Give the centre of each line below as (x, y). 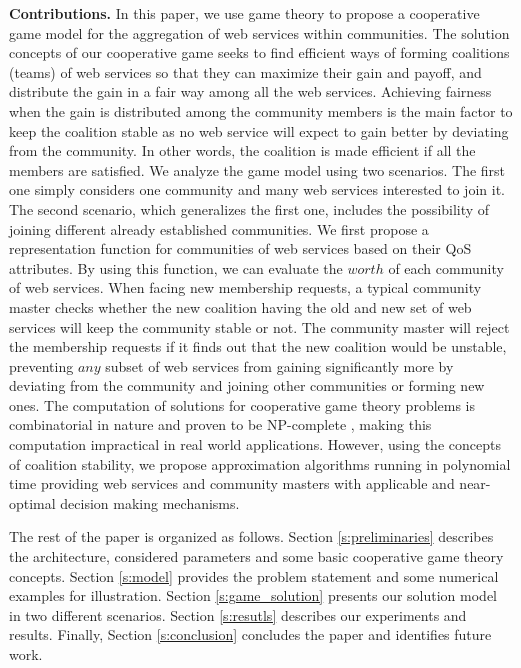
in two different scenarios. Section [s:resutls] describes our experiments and (238, 614)
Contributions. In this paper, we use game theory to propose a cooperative (244, 13)
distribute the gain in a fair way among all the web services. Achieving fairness (250, 91)
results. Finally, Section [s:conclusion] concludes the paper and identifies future (250, 634)
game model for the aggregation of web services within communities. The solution (259, 32)
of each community (446, 267)
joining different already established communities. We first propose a (219, 228)
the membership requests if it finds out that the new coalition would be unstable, (258, 346)
